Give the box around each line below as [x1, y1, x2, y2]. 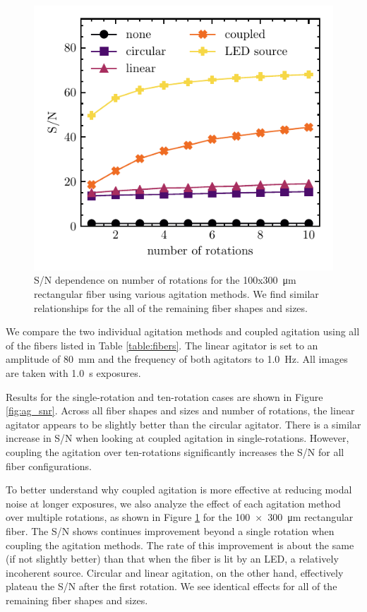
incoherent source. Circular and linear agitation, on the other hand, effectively [6, 565, 344, 580]
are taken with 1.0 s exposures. [6, 366, 141, 380]
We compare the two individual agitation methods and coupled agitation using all [6, 324, 360, 339]
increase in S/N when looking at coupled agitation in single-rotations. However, [6, 431, 349, 445]
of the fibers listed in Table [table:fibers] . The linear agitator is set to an [6, 337, 318, 352]
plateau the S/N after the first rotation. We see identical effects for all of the [6, 579, 337, 594]
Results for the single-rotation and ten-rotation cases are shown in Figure [6, 389, 323, 404]
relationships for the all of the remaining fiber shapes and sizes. [34, 300, 308, 315]
